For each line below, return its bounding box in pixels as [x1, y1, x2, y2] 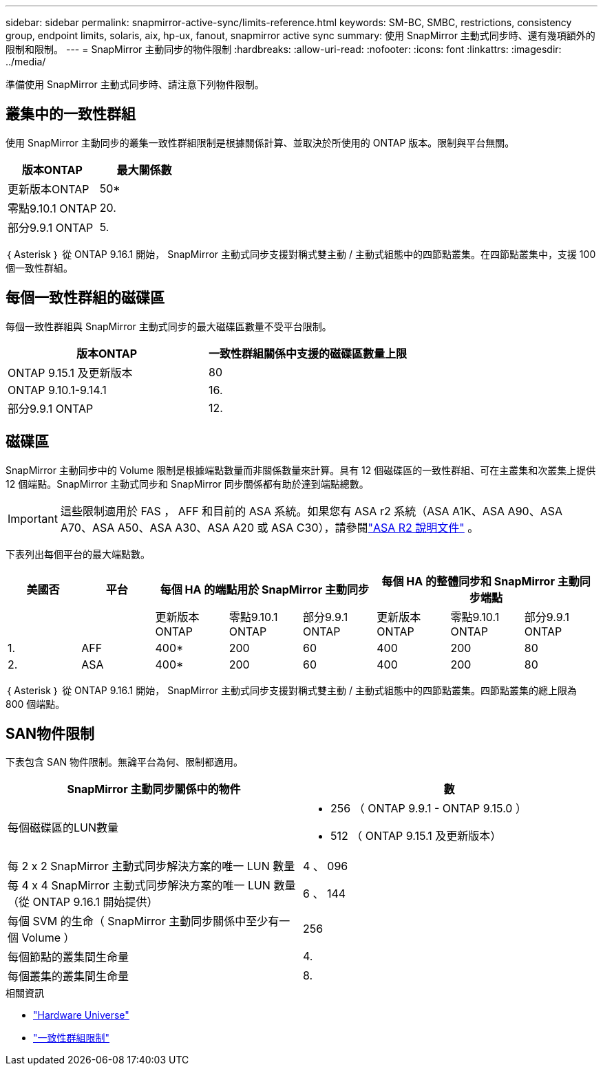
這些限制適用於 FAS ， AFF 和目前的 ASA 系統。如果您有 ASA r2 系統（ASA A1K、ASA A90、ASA [60, 504, 563, 518]
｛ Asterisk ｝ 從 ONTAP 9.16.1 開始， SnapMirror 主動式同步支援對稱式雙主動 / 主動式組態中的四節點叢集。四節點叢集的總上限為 [6, 684, 577, 696]
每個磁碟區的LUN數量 [8, 821, 119, 835]
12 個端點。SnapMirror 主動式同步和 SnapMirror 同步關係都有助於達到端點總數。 [6, 477, 369, 490]
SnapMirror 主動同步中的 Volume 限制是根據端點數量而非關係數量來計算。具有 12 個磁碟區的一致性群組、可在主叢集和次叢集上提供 [6, 464, 596, 476]
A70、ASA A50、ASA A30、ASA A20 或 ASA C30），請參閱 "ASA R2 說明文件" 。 [60, 520, 479, 534]
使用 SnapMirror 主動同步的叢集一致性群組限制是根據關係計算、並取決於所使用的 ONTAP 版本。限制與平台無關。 [6, 136, 515, 149]
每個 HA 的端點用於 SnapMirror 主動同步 [160, 582, 369, 596]
